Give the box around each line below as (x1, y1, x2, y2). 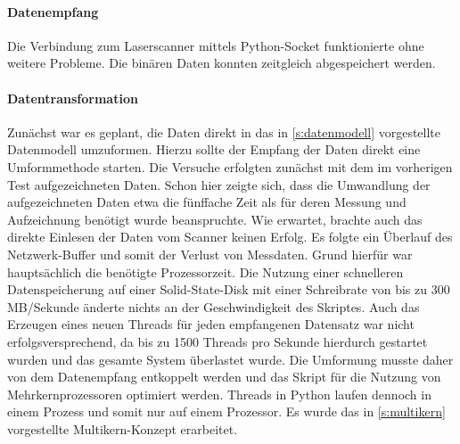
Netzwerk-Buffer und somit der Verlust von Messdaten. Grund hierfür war (7, 244, 413, 263)
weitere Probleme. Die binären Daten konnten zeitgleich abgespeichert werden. (7, 53, 436, 72)
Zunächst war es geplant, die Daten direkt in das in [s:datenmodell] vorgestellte (7, 122, 441, 141)
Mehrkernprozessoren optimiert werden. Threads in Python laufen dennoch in (7, 384, 431, 403)
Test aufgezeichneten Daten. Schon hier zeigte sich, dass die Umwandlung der (7, 175, 431, 193)
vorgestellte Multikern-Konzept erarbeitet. (7, 419, 238, 438)
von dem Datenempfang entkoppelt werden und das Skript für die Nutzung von (7, 367, 441, 386)
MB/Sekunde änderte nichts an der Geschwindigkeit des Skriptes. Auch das (7, 297, 420, 316)
